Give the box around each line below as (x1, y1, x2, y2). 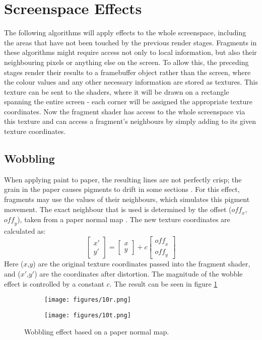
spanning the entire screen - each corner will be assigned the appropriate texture (4, 96, 252, 107)
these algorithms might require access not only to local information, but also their (4, 47, 257, 57)
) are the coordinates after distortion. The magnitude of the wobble (34, 268, 243, 279)
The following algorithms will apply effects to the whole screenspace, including (4, 27, 246, 38)
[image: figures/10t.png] (44, 311, 131, 319)
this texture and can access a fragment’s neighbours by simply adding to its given (4, 116, 256, 126)
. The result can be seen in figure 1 (109, 278, 218, 289)
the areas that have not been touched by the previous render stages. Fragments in (4, 37, 257, 47)
